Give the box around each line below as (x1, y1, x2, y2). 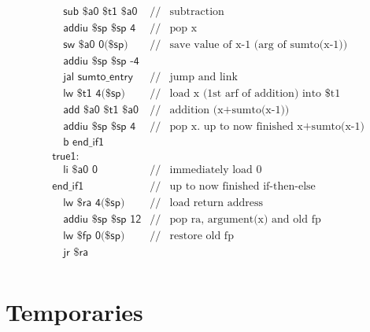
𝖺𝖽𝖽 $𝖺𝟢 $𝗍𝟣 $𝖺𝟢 (63, 105, 139, 116)
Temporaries (6, 295, 143, 327)
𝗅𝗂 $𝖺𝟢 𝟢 (63, 164, 98, 176)
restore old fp (169, 231, 234, 242)
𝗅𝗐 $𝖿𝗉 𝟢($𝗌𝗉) (63, 231, 125, 242)
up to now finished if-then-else (169, 181, 316, 193)
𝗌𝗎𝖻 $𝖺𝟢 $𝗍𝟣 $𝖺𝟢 (63, 6, 138, 18)
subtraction (169, 6, 224, 18)
